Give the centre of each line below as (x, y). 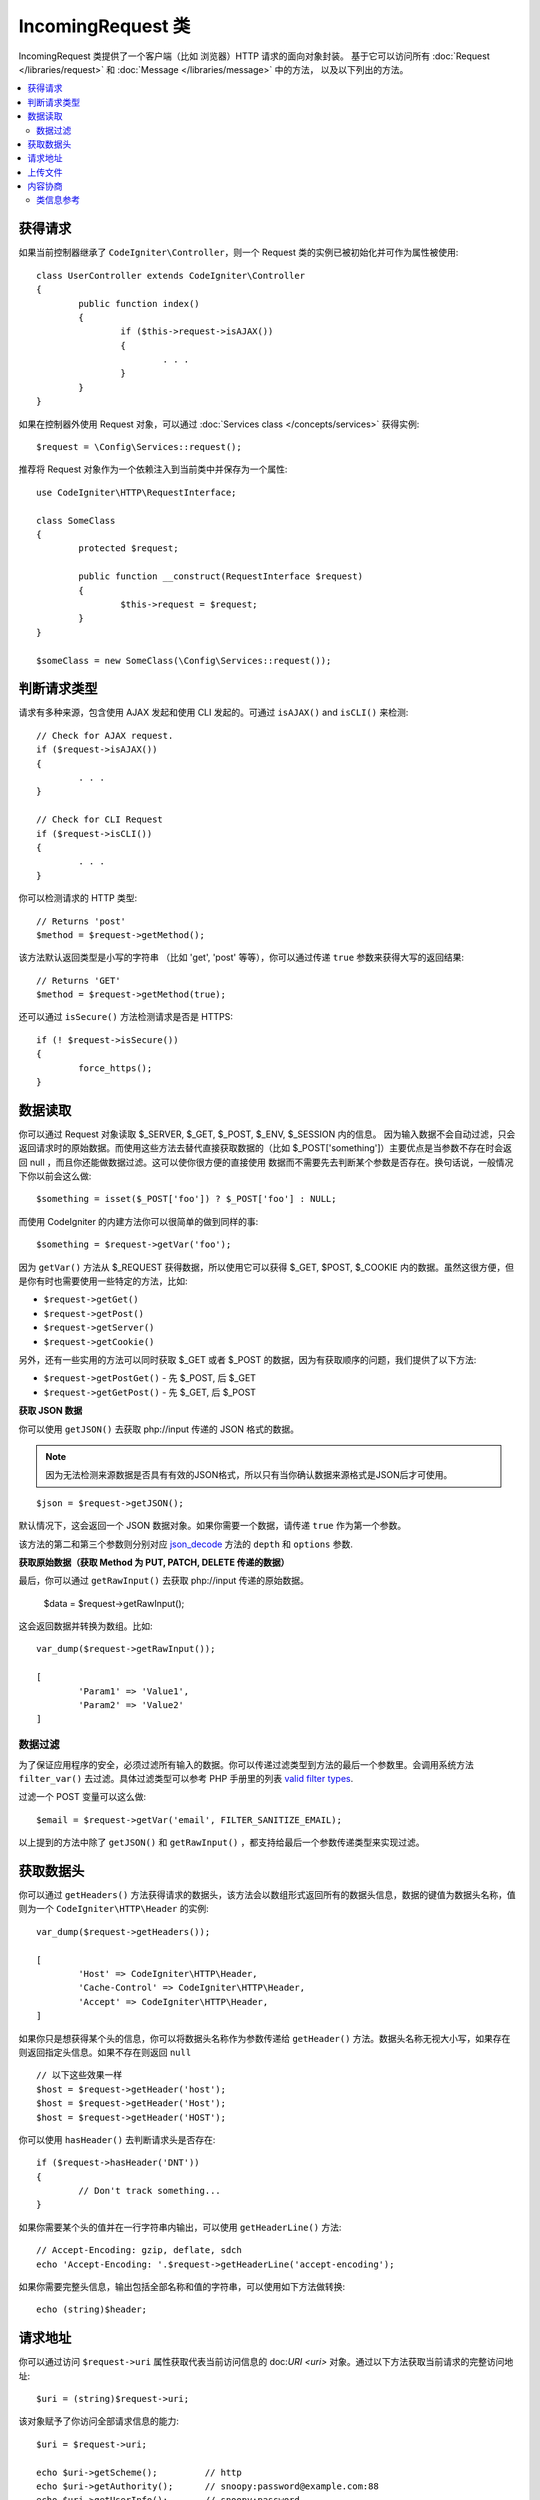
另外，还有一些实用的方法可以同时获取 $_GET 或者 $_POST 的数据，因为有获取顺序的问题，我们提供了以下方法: (247, 1359)
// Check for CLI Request (100, 819)
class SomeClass (76, 520)
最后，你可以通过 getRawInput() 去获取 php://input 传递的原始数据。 (163, 1581)
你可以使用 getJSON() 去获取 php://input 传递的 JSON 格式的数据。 (159, 1429)
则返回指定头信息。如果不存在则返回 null (105, 2052)
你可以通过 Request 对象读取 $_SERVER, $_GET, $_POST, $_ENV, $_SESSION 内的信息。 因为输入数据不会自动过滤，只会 (267, 1134)
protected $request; (128, 548)
